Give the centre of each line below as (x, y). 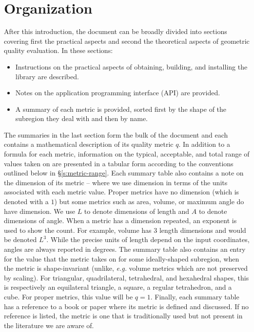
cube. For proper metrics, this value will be (68, 296)
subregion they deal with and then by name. (81, 118)
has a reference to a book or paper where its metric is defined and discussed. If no (126, 306)
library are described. (47, 76)
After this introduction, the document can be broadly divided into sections (116, 31)
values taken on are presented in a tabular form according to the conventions (119, 163)
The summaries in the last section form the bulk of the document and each (116, 134)
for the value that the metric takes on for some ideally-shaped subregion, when (122, 258)
